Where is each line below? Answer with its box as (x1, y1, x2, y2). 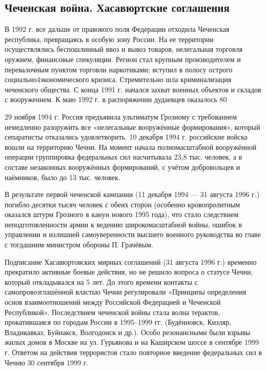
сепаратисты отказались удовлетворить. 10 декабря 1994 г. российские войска (5, 131, 248, 142)
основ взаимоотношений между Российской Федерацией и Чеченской (5, 297, 221, 307)
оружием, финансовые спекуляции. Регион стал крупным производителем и (5, 53, 241, 64)
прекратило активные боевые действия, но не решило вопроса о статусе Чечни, (5, 266, 253, 277)
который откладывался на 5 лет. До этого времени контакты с (5, 276, 198, 287)
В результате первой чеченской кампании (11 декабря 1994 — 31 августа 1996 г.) (5, 189, 260, 200)
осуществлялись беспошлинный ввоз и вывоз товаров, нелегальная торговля (5, 44, 242, 54)
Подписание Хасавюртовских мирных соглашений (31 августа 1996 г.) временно (5, 256, 257, 267)
